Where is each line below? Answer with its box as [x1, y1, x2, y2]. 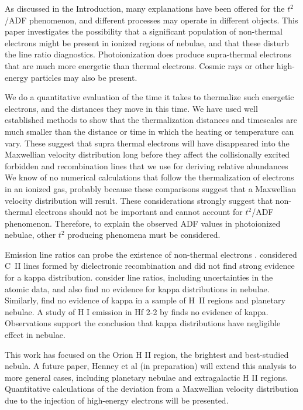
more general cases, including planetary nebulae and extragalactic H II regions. [5, 371, 288, 383]
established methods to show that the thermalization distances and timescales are [5, 114, 297, 126]
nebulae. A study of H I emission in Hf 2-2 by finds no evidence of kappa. [5, 305, 268, 317]
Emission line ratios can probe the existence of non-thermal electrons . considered [5, 248, 297, 260]
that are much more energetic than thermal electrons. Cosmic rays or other [5, 59, 274, 71]
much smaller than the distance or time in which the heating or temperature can [5, 125, 294, 137]
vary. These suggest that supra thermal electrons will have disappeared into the [5, 136, 290, 149]
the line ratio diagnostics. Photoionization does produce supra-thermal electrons [5, 48, 292, 60]
